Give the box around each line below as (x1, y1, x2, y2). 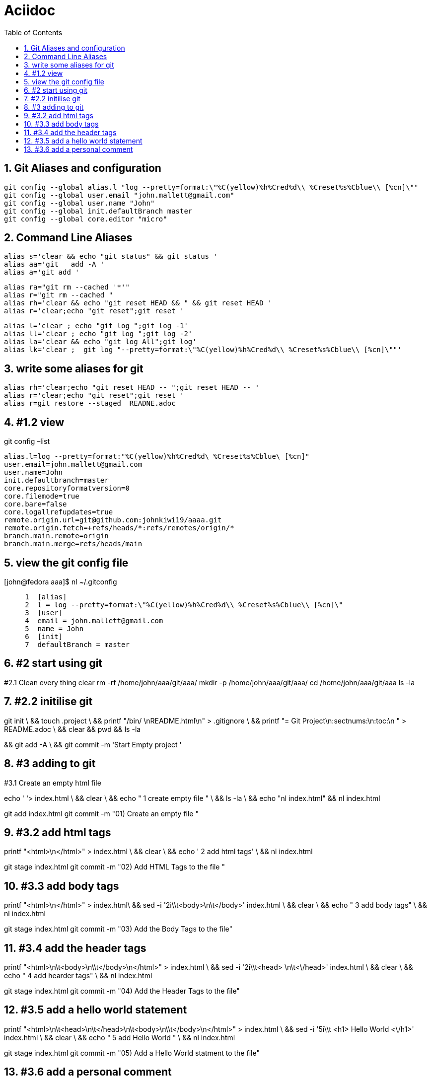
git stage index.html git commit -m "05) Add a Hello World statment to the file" (4, 1048, 260, 1057)
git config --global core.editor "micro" (4, 215, 167, 223)
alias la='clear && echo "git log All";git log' (4, 338, 197, 346)
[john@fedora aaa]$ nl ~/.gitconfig (4, 577, 117, 586)
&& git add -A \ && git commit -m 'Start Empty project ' (4, 740, 182, 749)
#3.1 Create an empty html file (4, 778, 101, 787)
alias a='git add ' (4, 268, 79, 277)
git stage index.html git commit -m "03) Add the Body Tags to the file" (4, 925, 232, 934)
